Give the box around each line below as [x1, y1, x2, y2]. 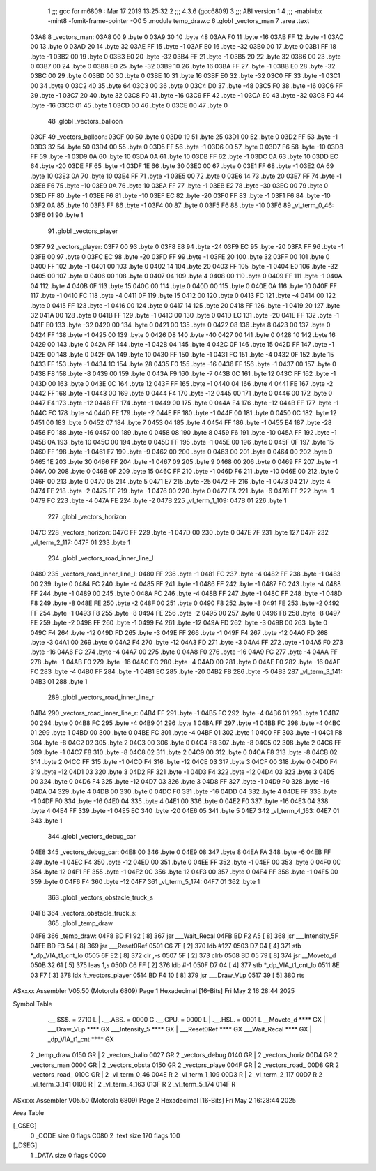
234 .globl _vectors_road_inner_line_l [47, 553, 154, 562]
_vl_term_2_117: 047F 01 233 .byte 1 [30, 538, 130, 546]
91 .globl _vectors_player [47, 227, 118, 235]
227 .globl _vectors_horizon [47, 512, 127, 521]
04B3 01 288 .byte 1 [30, 677, 88, 685]
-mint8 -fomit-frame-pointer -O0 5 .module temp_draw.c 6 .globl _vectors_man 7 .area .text [47, 17, 310, 25]
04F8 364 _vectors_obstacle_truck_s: [30, 909, 137, 918]
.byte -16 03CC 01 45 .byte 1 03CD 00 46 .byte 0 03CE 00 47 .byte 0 [30, 101, 228, 110]
